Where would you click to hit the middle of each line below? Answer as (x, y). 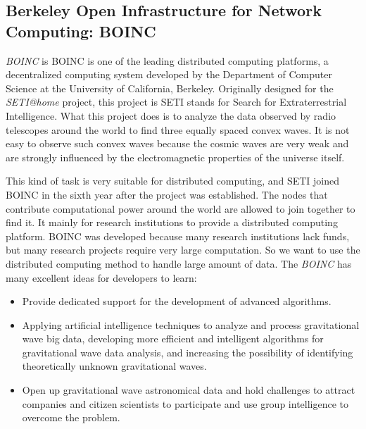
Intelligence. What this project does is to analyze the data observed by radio (171, 115)
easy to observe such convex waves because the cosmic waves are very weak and (177, 143)
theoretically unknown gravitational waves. (114, 366)
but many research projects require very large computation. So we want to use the (183, 250)
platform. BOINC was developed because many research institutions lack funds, (178, 236)
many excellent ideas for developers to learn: (101, 277)
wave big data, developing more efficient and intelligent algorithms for (173, 338)
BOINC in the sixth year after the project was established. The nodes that (167, 194)
